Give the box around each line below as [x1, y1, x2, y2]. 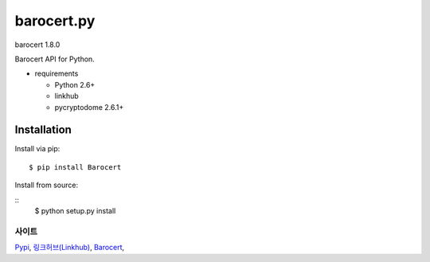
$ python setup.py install [34, 205, 116, 215]
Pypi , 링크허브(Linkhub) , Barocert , [14, 243, 125, 252]
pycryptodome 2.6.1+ [54, 102, 124, 111]
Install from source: [14, 180, 79, 190]
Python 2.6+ [54, 80, 96, 89]
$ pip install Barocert [29, 162, 122, 171]
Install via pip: [14, 144, 61, 154]
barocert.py [14, 12, 96, 29]
